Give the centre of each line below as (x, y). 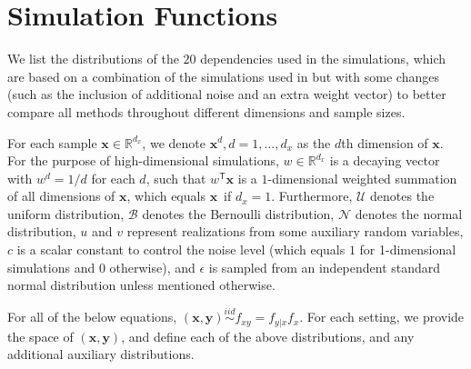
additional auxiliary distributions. (101, 354)
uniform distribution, (66, 213)
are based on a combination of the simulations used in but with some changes (223, 76)
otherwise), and (152, 267)
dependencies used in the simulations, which (323, 59)
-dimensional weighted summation (362, 178)
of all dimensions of (61, 196)
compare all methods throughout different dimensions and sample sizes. (206, 111)
